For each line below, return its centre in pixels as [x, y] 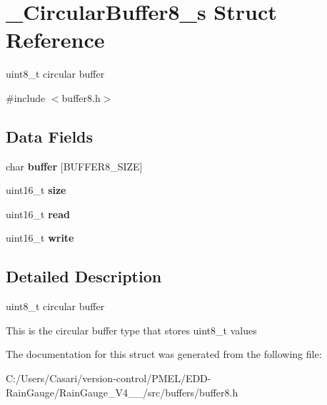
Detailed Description [84, 276]
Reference [55, 40]
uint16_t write [40, 238]
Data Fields [50, 136]
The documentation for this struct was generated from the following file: [164, 354]
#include [26, 97]
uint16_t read [38, 214]
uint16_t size [36, 190]
